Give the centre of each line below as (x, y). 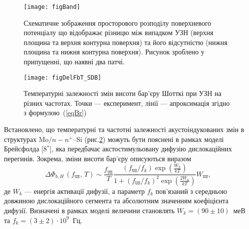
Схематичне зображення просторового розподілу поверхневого (118, 23)
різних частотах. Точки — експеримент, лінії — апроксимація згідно (127, 103)
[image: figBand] (52, 7)
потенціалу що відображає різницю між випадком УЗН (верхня (119, 32)
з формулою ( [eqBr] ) (55, 113)
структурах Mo (26, 139)
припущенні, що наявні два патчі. (74, 62)
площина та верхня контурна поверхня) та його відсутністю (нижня (126, 42)
